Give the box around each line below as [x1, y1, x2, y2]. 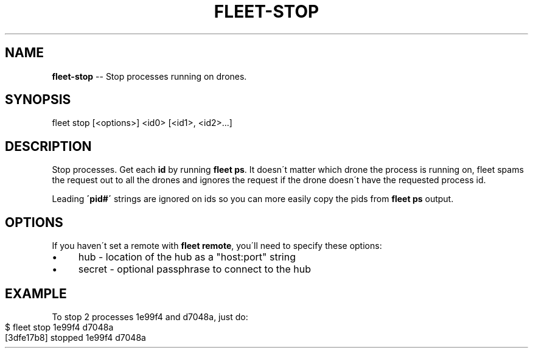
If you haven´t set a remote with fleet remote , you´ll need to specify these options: [52, 240, 382, 251]
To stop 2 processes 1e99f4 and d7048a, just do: [52, 311, 248, 322]
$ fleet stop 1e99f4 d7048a [5, 321, 114, 332]
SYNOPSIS [5, 92, 71, 108]
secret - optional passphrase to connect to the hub [78, 263, 311, 276]
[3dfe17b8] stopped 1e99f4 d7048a [5, 332, 146, 343]
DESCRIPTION [5, 138, 92, 154]
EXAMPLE [5, 285, 67, 301]
